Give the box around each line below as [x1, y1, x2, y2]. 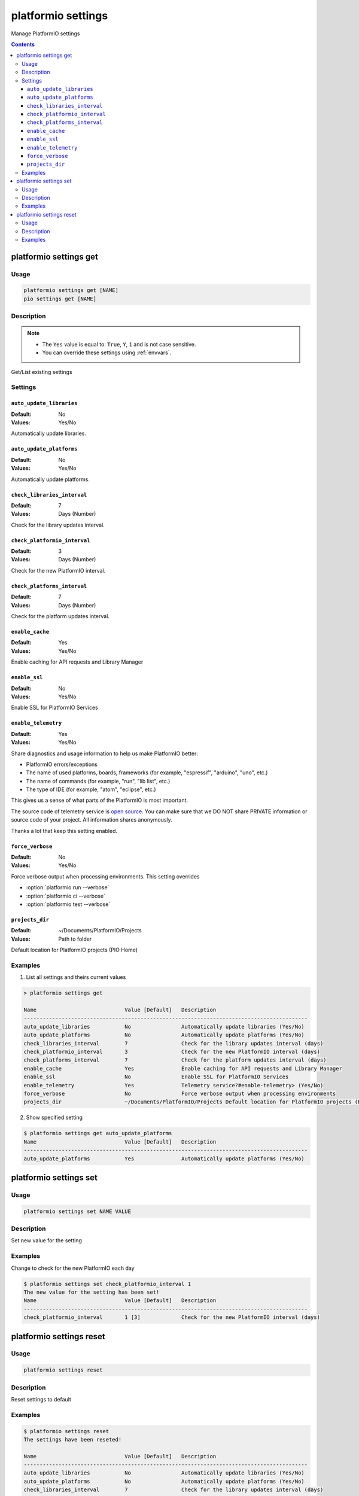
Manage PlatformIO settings [11, 30, 80, 37]
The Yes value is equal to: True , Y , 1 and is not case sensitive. [42, 340, 196, 348]
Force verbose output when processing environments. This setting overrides [11, 872, 200, 880]
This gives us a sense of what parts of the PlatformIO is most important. [11, 796, 188, 804]
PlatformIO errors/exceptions [26, 761, 98, 768]
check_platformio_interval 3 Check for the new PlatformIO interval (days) [23, 1048, 320, 1056]
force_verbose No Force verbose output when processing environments [23, 1090, 336, 1097]
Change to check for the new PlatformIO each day [11, 1264, 135, 1272]
